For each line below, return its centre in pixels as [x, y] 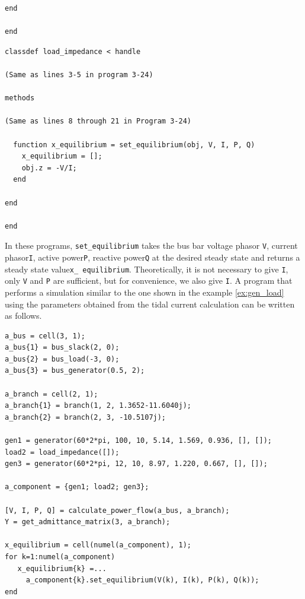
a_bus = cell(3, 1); [45, 336]
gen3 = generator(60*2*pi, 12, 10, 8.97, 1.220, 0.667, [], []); [136, 464]
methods [20, 98]
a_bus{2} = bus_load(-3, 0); [62, 359]
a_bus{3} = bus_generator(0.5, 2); [75, 371]
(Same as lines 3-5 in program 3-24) [79, 75]
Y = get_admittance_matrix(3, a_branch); [88, 522]
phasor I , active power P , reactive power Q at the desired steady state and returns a [152, 257]
